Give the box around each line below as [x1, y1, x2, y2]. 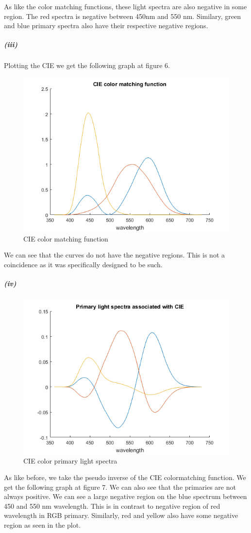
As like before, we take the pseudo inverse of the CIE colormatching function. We [4, 472, 246, 482]
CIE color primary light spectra [23, 456, 117, 466]
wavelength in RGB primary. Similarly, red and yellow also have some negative [4, 510, 238, 520]
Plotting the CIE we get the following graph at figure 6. [4, 60, 170, 70]
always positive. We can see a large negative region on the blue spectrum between [4, 491, 247, 501]
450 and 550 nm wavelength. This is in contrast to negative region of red [4, 500, 220, 511]
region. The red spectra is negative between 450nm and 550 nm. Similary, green [4, 11, 241, 21]
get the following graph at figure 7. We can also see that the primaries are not [4, 481, 236, 492]
